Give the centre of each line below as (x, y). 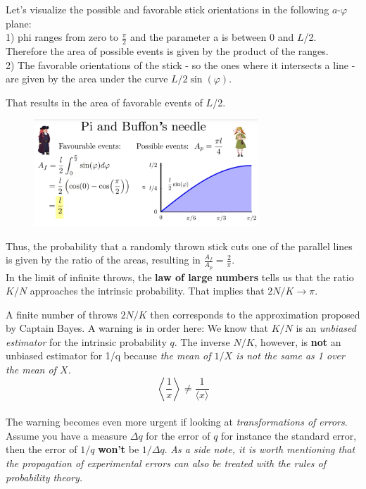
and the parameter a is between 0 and (212, 37)
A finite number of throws (62, 314)
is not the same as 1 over (290, 355)
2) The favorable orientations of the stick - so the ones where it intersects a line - (181, 64)
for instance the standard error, (289, 435)
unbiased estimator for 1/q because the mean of (108, 355)
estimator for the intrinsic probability (86, 341)
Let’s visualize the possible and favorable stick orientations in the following (168, 9)
